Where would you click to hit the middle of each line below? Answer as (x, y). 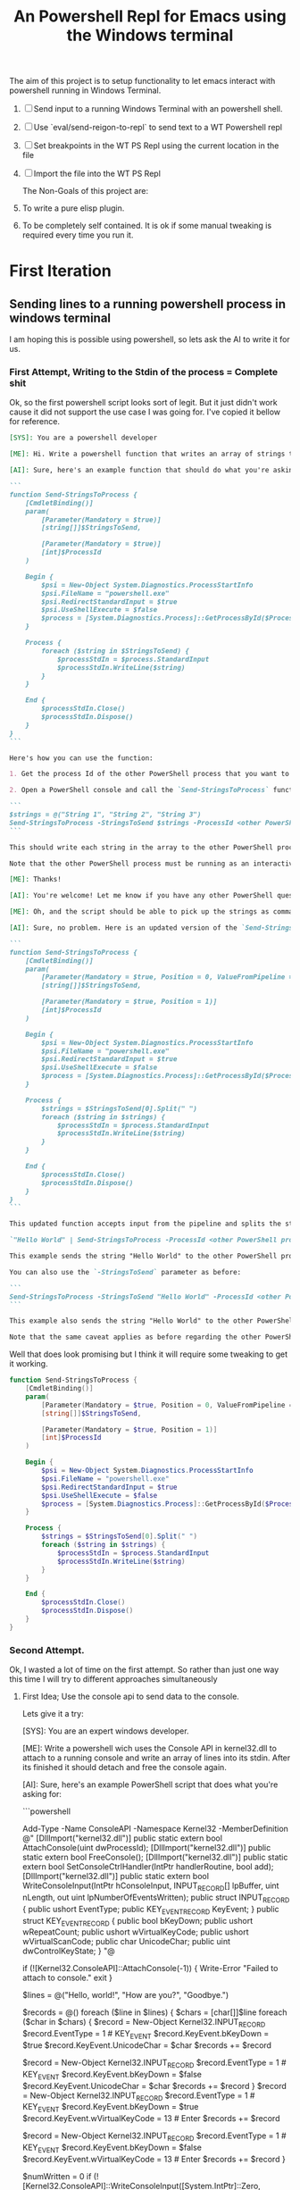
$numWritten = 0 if (57, 2176)
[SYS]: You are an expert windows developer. (105, 1731)
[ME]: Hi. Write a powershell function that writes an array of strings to (153, 454)
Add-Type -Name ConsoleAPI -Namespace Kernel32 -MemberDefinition (155, 1829)
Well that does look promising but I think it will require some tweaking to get (149, 1354)
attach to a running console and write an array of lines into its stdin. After (156, 1758)
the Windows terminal (150, 35)
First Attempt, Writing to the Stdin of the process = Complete (144, 372)
